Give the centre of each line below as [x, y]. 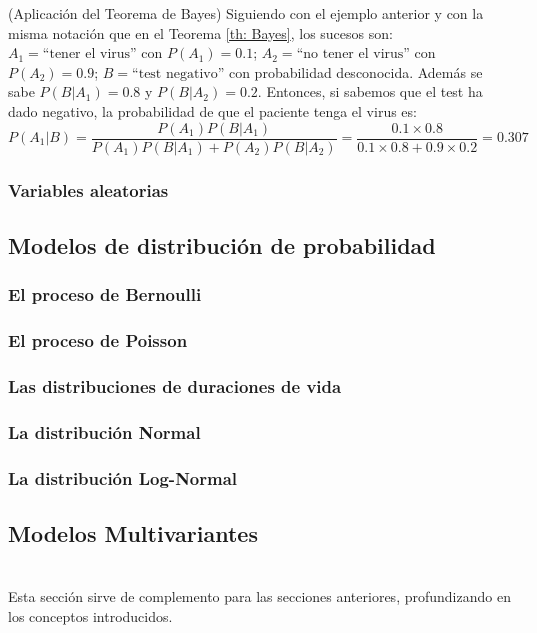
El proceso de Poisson [98, 340]
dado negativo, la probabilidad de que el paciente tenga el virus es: [212, 110]
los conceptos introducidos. [90, 616]
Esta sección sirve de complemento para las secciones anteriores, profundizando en [259, 596]
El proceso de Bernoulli [105, 294]
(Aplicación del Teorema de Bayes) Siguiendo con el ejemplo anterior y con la [246, 13]
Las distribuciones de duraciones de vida [175, 385]
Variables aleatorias [88, 189]
